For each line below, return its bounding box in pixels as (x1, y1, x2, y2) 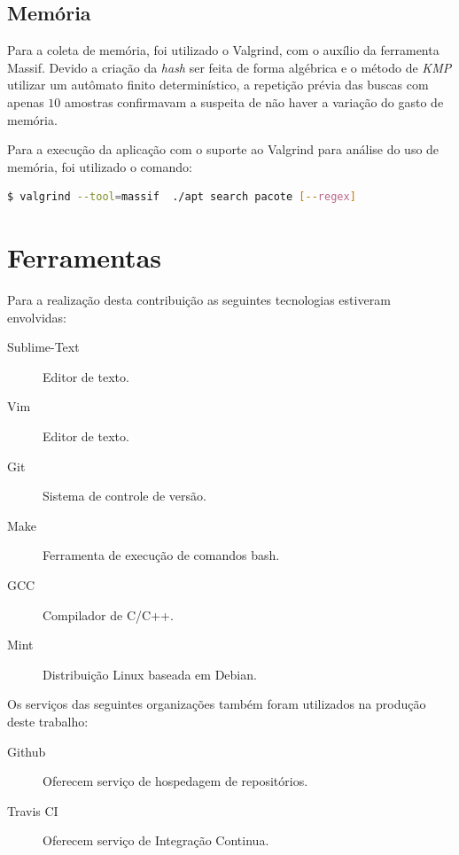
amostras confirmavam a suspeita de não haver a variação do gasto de (65, 92, 444, 111)
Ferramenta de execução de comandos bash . (43, 546, 280, 564)
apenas (7, 92, 44, 111)
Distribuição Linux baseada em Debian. (43, 665, 257, 683)
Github (7, 742, 46, 760)
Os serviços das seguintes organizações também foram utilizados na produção (7, 695, 426, 713)
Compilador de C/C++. (43, 605, 174, 624)
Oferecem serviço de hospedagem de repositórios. (43, 772, 308, 790)
